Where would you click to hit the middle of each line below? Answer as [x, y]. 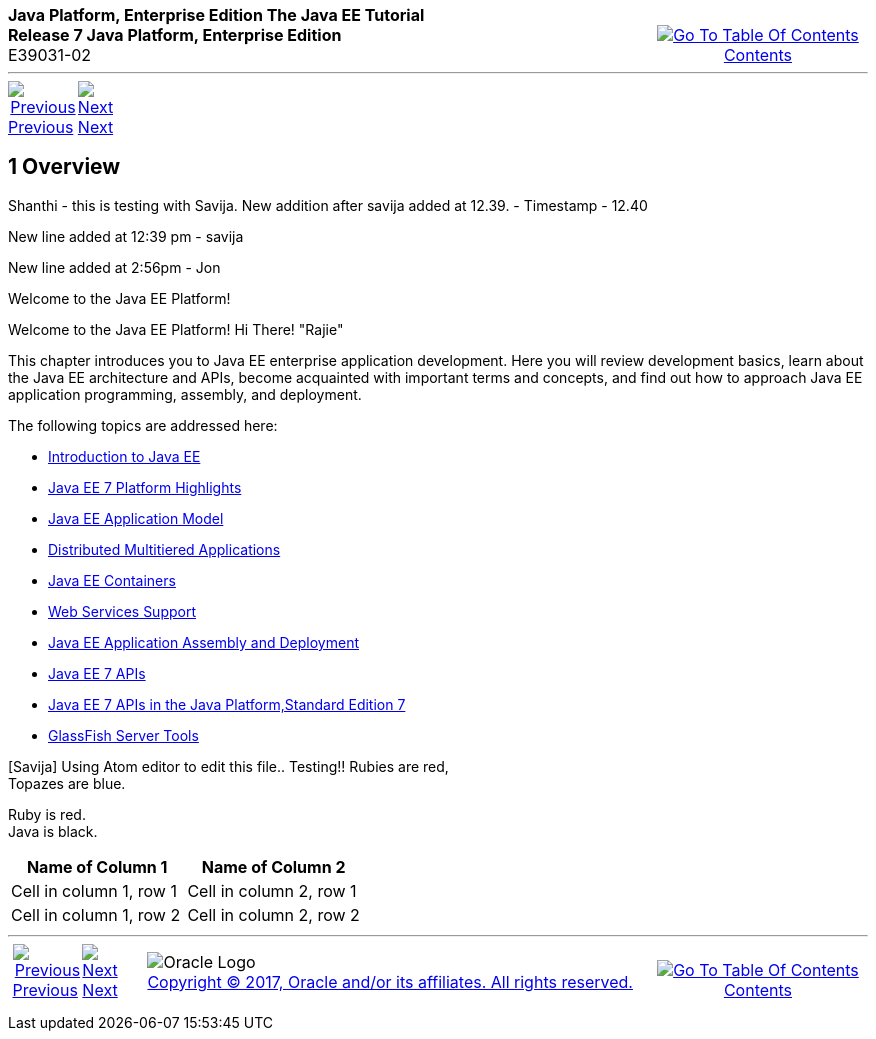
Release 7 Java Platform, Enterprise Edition [175, 35]
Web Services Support [122, 611]
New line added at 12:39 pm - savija [126, 236]
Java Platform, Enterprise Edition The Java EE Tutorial [216, 15]
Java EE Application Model [136, 518]
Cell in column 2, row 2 [273, 914]
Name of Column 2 [273, 866]
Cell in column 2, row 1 [272, 890]
